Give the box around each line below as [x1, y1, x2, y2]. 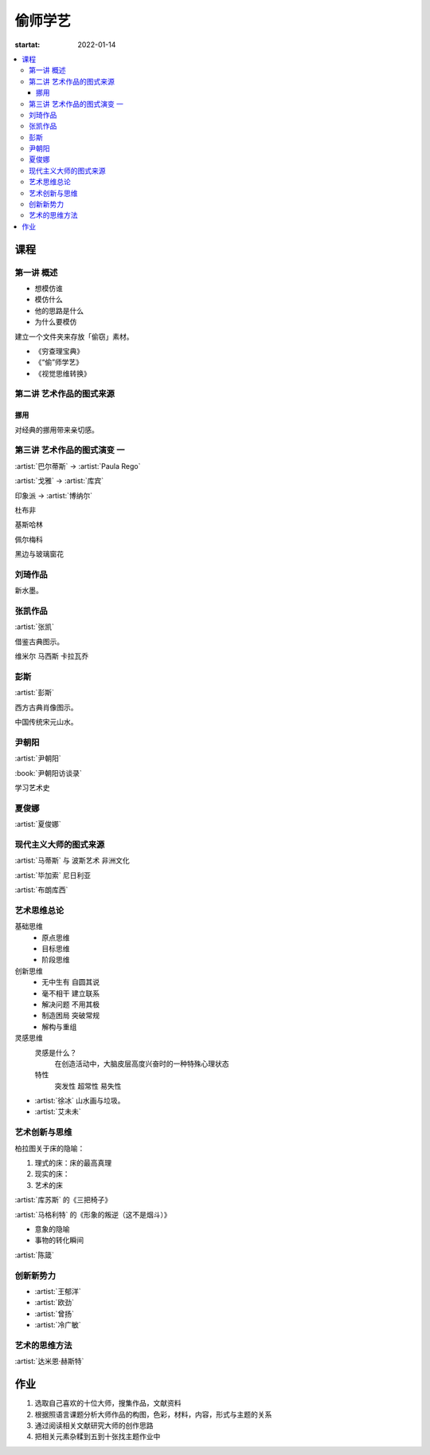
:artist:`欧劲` [34, 1298, 75, 1308]
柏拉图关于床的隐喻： [14, 1143, 85, 1153]
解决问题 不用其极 [41, 999, 100, 1009]
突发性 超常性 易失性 [54, 1081, 122, 1091]
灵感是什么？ [34, 1048, 77, 1057]
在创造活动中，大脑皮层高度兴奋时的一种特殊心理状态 [54, 1059, 229, 1068]
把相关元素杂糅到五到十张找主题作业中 [34, 1432, 161, 1441]
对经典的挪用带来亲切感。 [14, 425, 99, 435]
